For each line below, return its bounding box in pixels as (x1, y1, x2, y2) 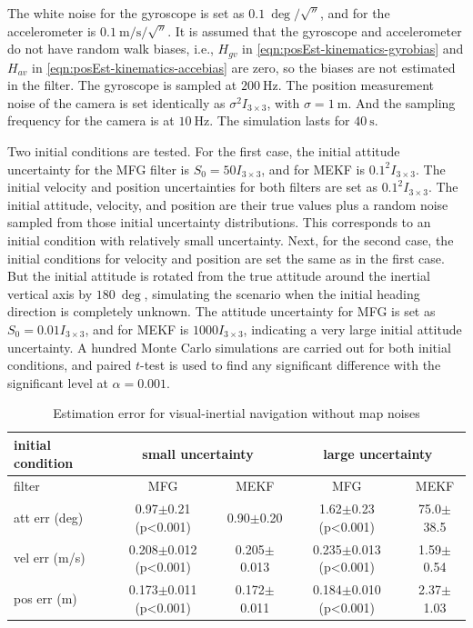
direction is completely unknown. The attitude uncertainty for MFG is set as (7, 302, 436, 321)
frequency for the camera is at (7, 111, 175, 130)
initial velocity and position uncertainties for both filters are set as (7, 177, 377, 196)
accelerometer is (7, 21, 96, 40)
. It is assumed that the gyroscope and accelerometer (167, 21, 462, 40)
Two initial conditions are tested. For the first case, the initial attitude (7, 142, 400, 161)
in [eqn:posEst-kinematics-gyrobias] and (242, 39, 464, 58)
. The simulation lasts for (209, 111, 350, 130)
